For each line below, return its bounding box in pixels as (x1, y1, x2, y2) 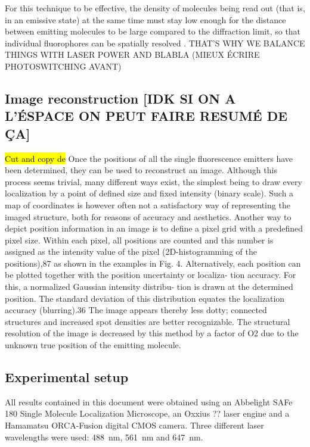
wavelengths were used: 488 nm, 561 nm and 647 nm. (5, 430, 203, 443)
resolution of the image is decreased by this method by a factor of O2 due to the (5, 327, 299, 339)
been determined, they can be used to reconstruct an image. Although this (5, 164, 277, 176)
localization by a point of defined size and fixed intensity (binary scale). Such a (5, 187, 294, 199)
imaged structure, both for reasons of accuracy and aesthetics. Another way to (5, 210, 292, 223)
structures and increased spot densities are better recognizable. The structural (5, 315, 290, 327)
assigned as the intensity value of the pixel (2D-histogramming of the (5, 245, 257, 258)
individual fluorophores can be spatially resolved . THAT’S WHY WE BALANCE (5, 36, 305, 49)
